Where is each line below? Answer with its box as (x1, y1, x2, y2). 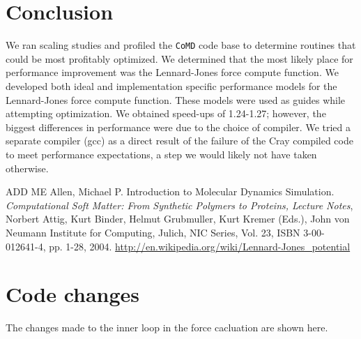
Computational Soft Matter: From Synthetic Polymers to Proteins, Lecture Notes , (6, 197, 353, 212)
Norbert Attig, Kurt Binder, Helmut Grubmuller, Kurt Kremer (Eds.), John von (6, 211, 350, 226)
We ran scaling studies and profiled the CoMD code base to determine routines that (6, 38, 356, 52)
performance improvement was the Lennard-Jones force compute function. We (6, 65, 339, 80)
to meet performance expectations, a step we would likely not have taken (6, 146, 317, 161)
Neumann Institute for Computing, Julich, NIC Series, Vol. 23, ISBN (6, 225, 300, 239)
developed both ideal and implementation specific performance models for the (6, 78, 337, 93)
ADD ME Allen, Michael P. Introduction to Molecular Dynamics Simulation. (6, 184, 335, 199)
